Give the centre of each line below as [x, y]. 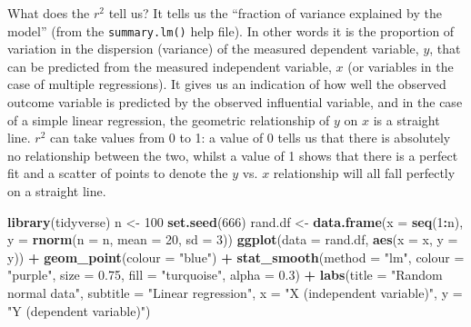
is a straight [406, 119]
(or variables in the [401, 66]
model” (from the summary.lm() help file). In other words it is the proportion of [231, 30]
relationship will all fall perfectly [364, 173]
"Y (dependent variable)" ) [79, 310]
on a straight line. [57, 191]
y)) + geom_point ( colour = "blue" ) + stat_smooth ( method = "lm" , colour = [236, 257]
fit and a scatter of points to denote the [118, 173]
